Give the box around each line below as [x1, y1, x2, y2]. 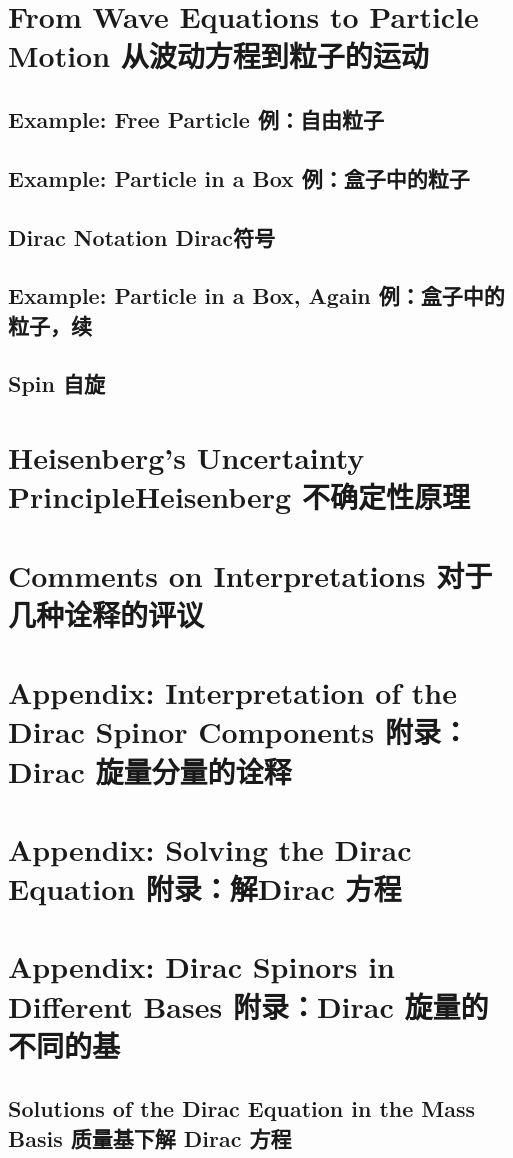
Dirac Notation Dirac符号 [8, 221, 276, 252]
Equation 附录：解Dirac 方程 [8, 868, 402, 909]
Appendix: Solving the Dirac [8, 828, 412, 869]
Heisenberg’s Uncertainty [8, 437, 365, 478]
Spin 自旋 [8, 368, 105, 399]
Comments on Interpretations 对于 [8, 554, 493, 595]
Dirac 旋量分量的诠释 [8, 750, 292, 791]
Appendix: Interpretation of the [8, 672, 457, 713]
